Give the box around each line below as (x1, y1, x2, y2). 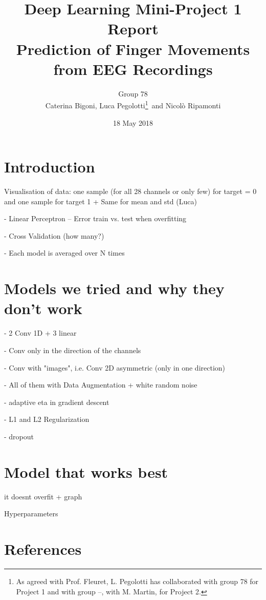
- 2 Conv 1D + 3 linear (4, 327, 77, 338)
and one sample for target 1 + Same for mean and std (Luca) (4, 196, 197, 206)
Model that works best (4, 461, 168, 482)
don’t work (4, 298, 82, 319)
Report (107, 18, 159, 39)
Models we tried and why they (4, 278, 225, 299)
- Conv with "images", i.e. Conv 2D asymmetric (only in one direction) (4, 362, 226, 373)
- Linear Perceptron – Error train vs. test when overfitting (4, 213, 187, 224)
